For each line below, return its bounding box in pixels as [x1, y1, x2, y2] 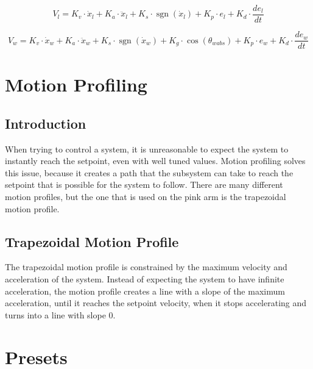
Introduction [5, 113, 86, 132]
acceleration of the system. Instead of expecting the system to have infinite [5, 273, 284, 285]
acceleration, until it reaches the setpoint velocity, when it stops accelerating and [5, 296, 307, 309]
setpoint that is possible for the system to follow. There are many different [5, 178, 283, 191]
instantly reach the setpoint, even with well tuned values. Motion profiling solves [5, 154, 306, 167]
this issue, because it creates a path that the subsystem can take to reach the [5, 166, 294, 179]
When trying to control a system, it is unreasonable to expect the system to [5, 142, 289, 155]
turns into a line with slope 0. [5, 308, 116, 321]
